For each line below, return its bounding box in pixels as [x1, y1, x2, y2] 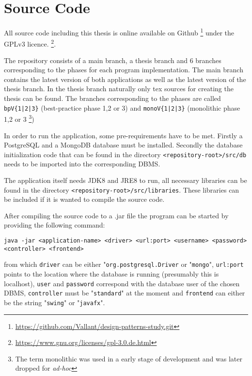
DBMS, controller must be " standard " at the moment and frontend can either [4, 288, 245, 298]
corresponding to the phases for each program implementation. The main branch [4, 65, 243, 75]
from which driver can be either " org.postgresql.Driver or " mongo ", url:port [4, 259, 244, 269]
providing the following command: [4, 220, 105, 230]
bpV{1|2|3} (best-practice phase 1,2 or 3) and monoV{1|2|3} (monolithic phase [4, 102, 240, 113]
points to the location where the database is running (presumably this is [4, 268, 219, 278]
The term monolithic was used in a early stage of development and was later [15, 353, 242, 363]
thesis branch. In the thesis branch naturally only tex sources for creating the [4, 83, 234, 94]
